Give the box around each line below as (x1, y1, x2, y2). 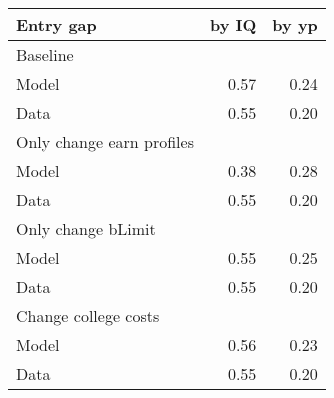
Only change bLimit (16, 217, 156, 240)
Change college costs (16, 304, 160, 327)
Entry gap (16, 13, 97, 36)
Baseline (16, 43, 74, 66)
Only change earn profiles (16, 130, 194, 153)
